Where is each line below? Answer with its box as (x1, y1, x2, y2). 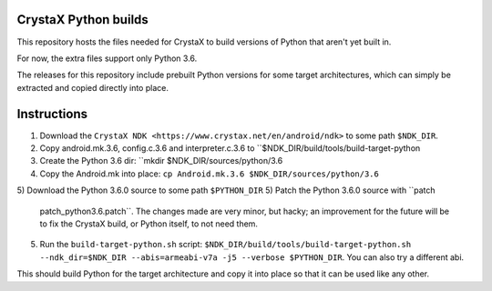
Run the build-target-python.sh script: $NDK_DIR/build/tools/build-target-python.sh (39, 239, 412, 250)
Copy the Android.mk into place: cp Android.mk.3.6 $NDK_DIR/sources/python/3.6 (39, 168, 380, 179)
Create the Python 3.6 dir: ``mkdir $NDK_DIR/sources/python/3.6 (39, 156, 283, 166)
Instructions (16, 105, 88, 122)
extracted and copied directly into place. (16, 82, 169, 93)
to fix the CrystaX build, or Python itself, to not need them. (39, 218, 259, 229)
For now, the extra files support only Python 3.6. (16, 53, 198, 64)
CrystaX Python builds (16, 12, 149, 27)
